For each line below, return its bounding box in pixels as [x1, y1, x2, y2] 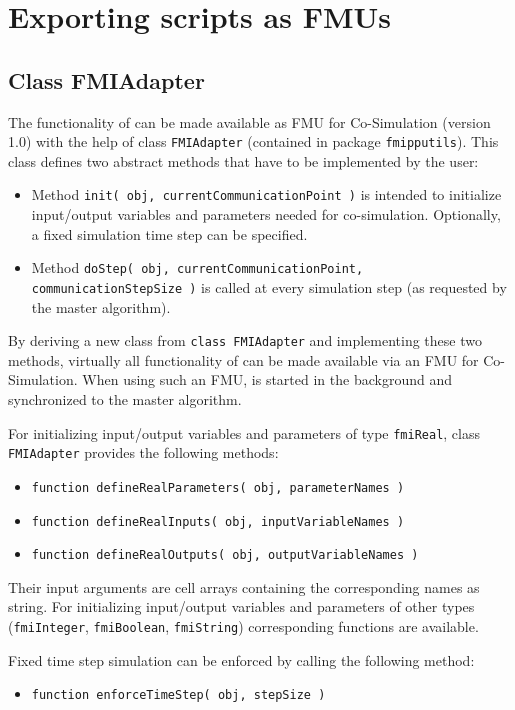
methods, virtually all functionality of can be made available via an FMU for [8, 349, 479, 370]
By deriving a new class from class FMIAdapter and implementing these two [8, 330, 482, 351]
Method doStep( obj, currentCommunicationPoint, [31, 257, 364, 278]
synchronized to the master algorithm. [8, 389, 242, 410]
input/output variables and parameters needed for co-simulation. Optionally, [31, 204, 501, 225]
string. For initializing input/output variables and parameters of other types [8, 596, 475, 617]
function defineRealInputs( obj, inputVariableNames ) [31, 514, 405, 529]
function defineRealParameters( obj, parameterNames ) [31, 480, 405, 495]
